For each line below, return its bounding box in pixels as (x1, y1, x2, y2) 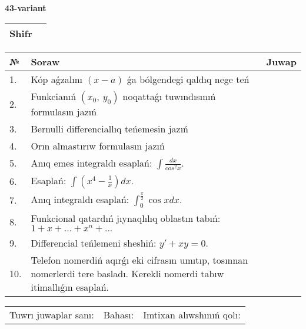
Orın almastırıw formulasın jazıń (31, 138, 165, 152)
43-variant (5, 2, 46, 14)
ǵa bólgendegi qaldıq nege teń (127, 72, 250, 86)
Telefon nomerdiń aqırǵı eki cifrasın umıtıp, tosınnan (31, 252, 248, 267)
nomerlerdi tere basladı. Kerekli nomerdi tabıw (31, 266, 224, 280)
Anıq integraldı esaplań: (31, 192, 129, 206)
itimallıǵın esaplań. (31, 280, 109, 294)
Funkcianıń (31, 89, 76, 103)
